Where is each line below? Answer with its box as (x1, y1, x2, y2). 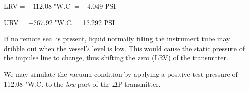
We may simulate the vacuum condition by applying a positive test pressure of (4, 69, 238, 79)
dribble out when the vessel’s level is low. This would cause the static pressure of (4, 43, 245, 53)
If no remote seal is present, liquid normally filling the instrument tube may (4, 34, 230, 44)
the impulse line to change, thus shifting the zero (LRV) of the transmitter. (4, 53, 228, 63)
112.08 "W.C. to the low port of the (4, 78, 110, 89)
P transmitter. (118, 78, 160, 89)
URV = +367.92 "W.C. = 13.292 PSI (4, 17, 115, 27)
